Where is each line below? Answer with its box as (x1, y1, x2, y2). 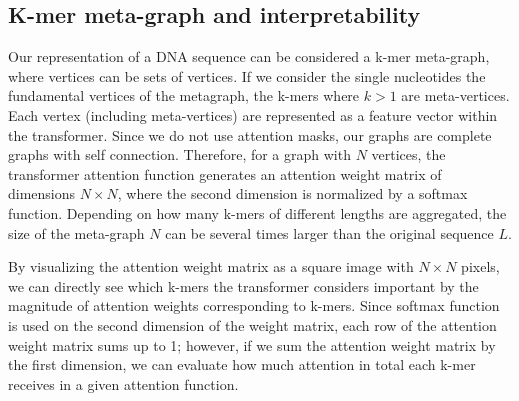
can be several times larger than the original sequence (165, 222, 494, 243)
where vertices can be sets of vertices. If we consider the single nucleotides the (8, 65, 486, 86)
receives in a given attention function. (8, 373, 239, 394)
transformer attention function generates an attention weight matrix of (8, 163, 442, 184)
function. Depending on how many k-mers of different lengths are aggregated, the (8, 202, 507, 223)
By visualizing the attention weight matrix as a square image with (8, 256, 414, 277)
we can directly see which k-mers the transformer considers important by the (8, 275, 479, 296)
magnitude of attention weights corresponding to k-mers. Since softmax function (8, 295, 500, 316)
